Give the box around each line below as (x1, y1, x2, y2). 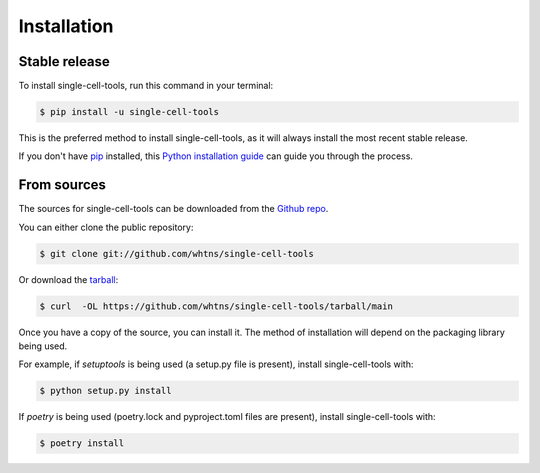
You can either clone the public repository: (18, 221, 194, 233)
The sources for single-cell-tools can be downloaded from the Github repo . (18, 203, 329, 215)
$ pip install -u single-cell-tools (39, 106, 220, 118)
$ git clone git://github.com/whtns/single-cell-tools (39, 248, 314, 259)
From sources (18, 176, 107, 194)
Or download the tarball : (18, 273, 119, 285)
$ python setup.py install (39, 385, 172, 397)
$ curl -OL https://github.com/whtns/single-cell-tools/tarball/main (39, 300, 394, 312)
